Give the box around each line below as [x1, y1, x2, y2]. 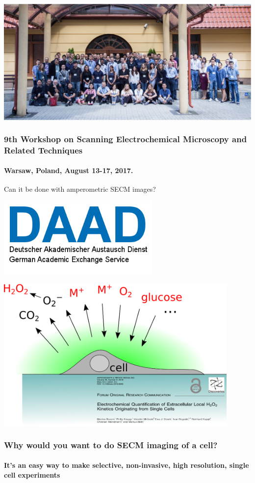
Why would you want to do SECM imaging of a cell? [4, 439, 218, 451]
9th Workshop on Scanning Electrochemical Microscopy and [4, 133, 247, 145]
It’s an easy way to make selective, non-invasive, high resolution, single [4, 459, 249, 470]
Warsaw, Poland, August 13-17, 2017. [4, 165, 133, 175]
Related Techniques [4, 144, 83, 156]
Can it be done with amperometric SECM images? [4, 183, 156, 194]
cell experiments [4, 469, 60, 480]
